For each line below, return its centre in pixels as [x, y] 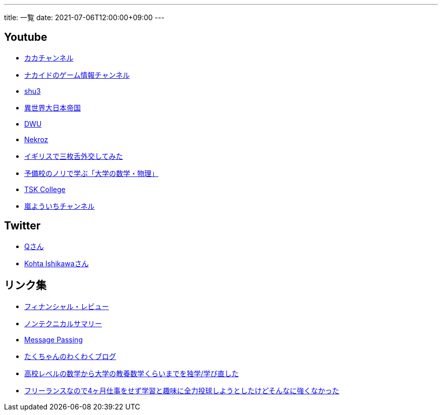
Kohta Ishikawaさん [57, 263]
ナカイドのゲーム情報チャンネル [77, 75]
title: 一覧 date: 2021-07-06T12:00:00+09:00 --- [84, 17]
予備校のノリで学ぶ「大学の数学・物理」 [91, 173]
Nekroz [36, 139]
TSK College [45, 189]
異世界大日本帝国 [52, 107]
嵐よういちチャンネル [60, 206]
